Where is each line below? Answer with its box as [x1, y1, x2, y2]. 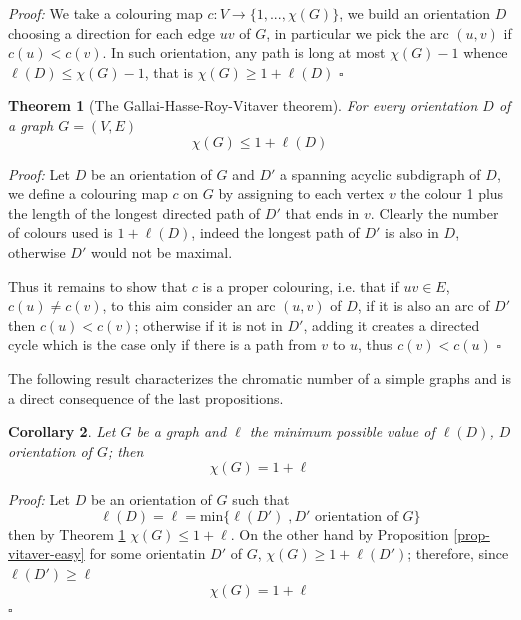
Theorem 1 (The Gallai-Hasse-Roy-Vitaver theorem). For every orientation [8, 95, 478, 116]
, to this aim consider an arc [102, 295, 276, 316]
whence [463, 42, 508, 63]
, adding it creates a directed [303, 314, 480, 335]
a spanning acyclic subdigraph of [280, 163, 481, 184]
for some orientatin [89, 543, 206, 564]
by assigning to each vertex [218, 183, 385, 204]
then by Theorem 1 [8, 523, 126, 544]
